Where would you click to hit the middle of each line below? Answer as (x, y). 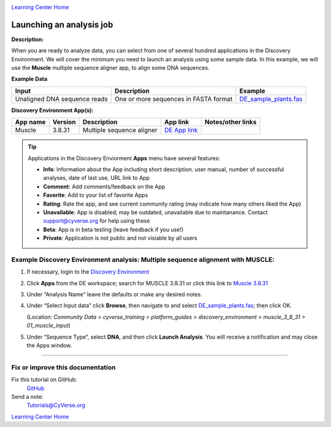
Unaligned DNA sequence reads (62, 99)
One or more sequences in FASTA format (173, 99)
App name (30, 122)
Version (64, 122)
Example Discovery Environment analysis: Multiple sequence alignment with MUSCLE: (143, 260)
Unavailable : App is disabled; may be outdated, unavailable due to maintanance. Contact (155, 212)
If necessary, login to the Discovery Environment (88, 272)
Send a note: (28, 396)
